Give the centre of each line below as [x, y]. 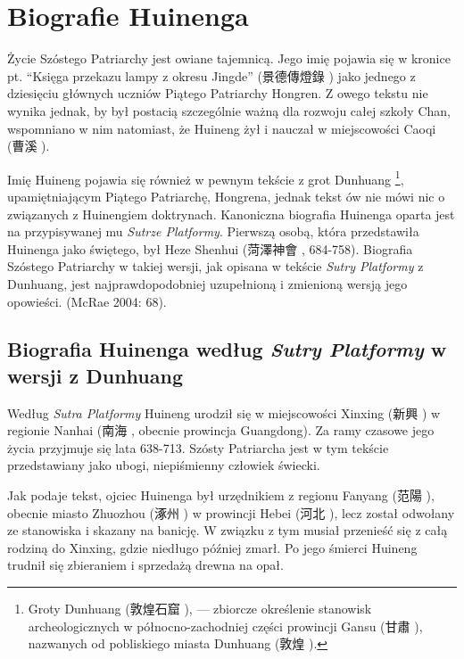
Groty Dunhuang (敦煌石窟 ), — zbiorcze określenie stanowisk [200, 609]
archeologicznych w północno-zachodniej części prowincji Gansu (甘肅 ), [225, 626]
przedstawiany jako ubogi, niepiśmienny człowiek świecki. [164, 465]
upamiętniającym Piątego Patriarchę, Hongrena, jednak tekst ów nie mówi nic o [226, 196]
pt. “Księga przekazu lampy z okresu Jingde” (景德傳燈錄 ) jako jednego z [211, 75]
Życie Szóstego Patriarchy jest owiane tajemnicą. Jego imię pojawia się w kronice [229, 58]
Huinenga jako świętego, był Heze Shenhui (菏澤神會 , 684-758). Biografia [210, 248]
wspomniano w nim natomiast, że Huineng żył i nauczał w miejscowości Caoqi [222, 128]
